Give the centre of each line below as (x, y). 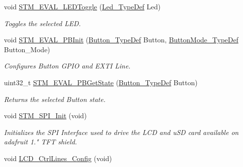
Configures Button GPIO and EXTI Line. (67, 66)
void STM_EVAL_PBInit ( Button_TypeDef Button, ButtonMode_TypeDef (121, 40)
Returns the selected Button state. (55, 99)
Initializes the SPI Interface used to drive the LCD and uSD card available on (121, 132)
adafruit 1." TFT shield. (41, 142)
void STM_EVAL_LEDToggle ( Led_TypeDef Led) (82, 6)
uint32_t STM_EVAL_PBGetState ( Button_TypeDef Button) (101, 82)
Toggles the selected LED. (42, 23)
